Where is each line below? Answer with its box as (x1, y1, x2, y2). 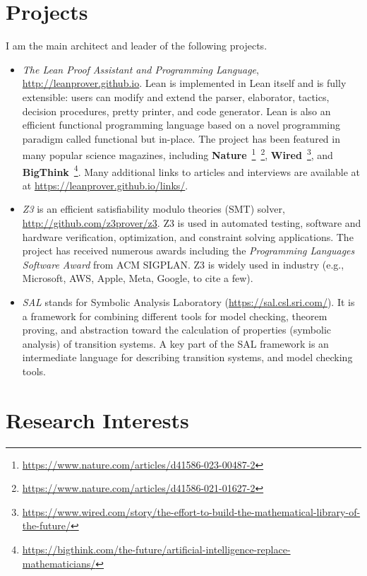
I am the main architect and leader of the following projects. (6, 38, 267, 53)
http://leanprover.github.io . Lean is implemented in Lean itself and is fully (22, 76, 347, 90)
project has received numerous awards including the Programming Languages (22, 243, 355, 258)
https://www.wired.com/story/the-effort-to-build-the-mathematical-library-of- (22, 504, 361, 519)
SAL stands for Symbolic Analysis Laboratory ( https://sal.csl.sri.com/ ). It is (22, 294, 355, 309)
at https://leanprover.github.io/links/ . (22, 177, 188, 192)
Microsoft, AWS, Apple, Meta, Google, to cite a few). (22, 271, 253, 286)
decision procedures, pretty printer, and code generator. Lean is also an (22, 103, 331, 118)
